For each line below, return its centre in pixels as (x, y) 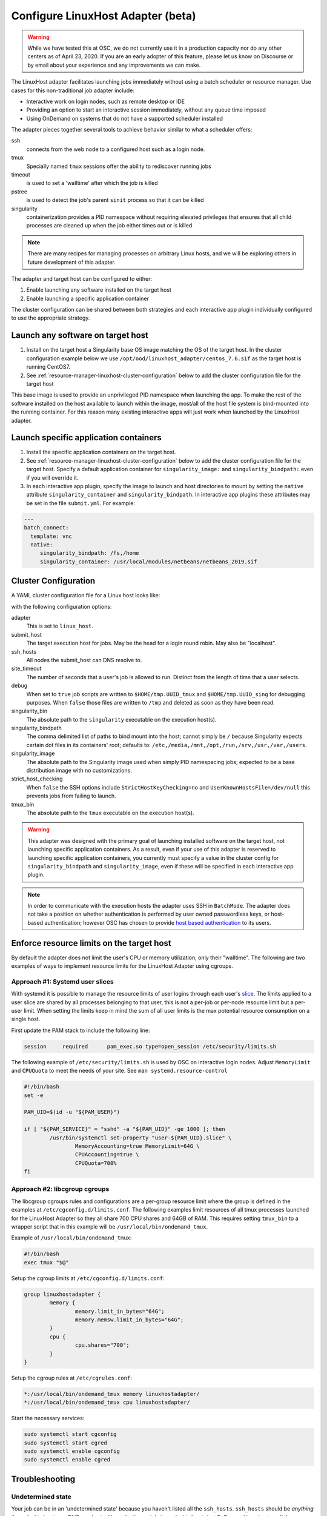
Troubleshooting (43, 1479)
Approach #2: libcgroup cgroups (60, 1189)
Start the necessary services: (48, 1418)
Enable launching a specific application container (88, 298)
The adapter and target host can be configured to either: (82, 278)
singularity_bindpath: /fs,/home (89, 553)
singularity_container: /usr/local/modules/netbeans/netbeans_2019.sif (148, 562)
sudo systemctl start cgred (65, 1443)
